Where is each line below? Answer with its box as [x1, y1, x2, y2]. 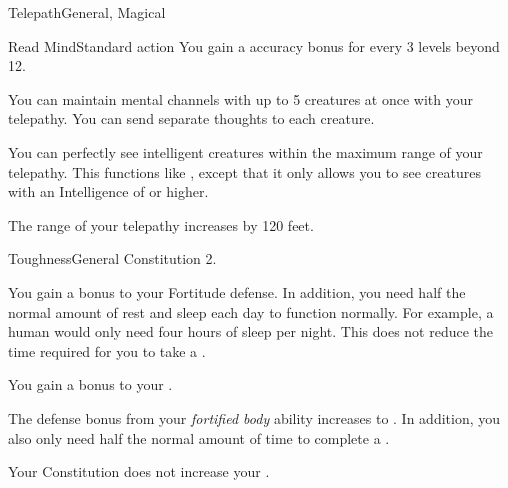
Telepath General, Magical [8, 2, 166, 22]
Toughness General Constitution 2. [8, 248, 217, 269]
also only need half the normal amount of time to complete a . [8, 427, 390, 448]
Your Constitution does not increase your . [8, 461, 270, 482]
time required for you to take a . [8, 340, 206, 361]
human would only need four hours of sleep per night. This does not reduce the [8, 321, 494, 342]
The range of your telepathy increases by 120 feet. [8, 214, 314, 235]
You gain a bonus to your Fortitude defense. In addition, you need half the [8, 281, 466, 302]
